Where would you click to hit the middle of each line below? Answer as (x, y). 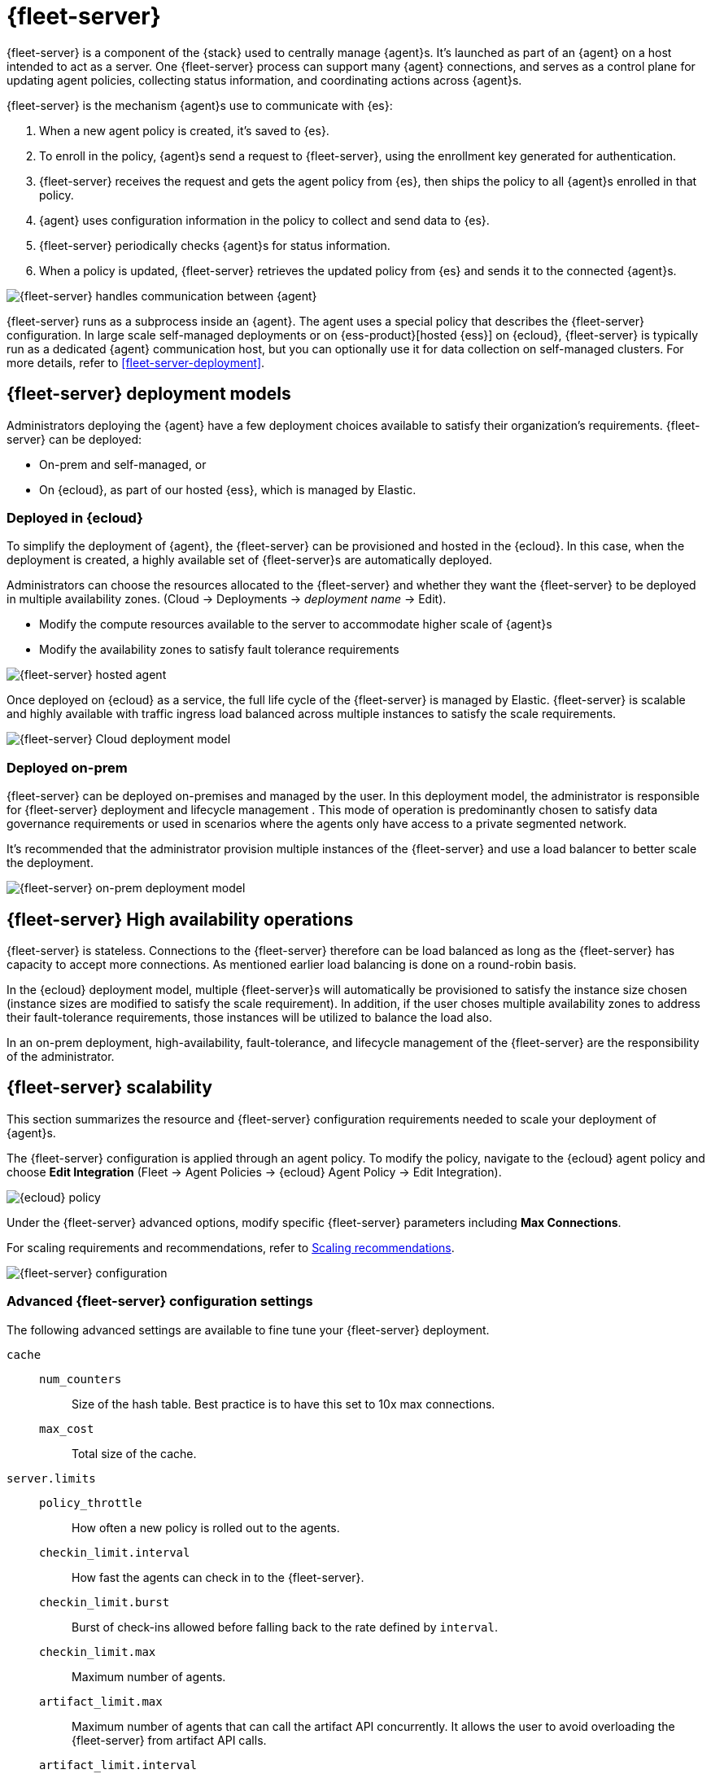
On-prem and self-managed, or (123, 464)
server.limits (51, 1478)
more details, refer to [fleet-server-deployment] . (136, 362)
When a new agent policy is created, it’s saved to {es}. (184, 130)
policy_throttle (91, 1502)
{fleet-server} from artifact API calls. (169, 1740)
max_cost (67, 1428)
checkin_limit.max (98, 1651)
